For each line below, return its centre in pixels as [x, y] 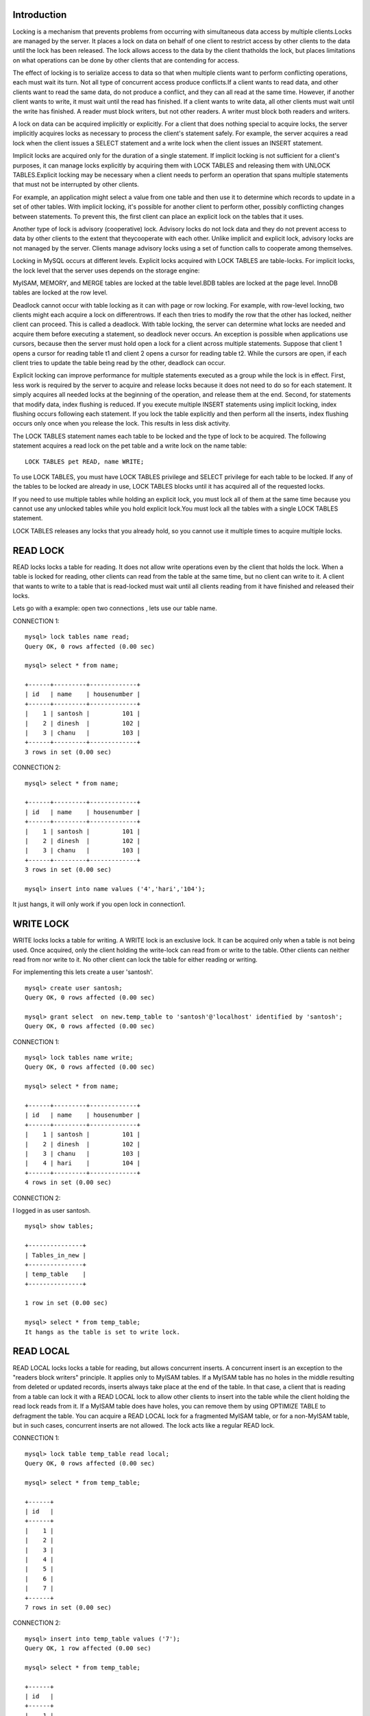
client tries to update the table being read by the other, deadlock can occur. [119, 363]
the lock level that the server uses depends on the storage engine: [106, 270]
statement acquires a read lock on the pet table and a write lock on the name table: [130, 445]
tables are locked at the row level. [60, 292]
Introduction [40, 15]
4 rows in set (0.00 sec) [69, 1183]
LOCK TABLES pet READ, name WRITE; [85, 461]
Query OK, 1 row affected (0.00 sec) [88, 1648]
